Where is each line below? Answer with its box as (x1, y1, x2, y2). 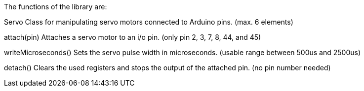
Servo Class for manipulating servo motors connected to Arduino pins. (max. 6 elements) (4, 18, 293, 26)
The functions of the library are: (4, 2, 107, 11)
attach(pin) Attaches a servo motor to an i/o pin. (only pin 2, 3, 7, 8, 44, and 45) (4, 33, 261, 41)
